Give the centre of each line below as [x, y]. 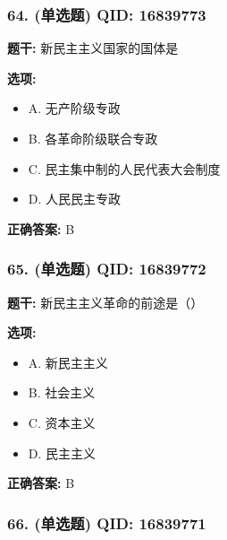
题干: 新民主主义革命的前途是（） [105, 302]
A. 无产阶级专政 [74, 108]
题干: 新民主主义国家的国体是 [93, 48]
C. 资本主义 [62, 422]
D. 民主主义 [62, 453]
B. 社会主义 [62, 392]
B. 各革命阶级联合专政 [93, 138]
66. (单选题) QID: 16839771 [107, 523]
